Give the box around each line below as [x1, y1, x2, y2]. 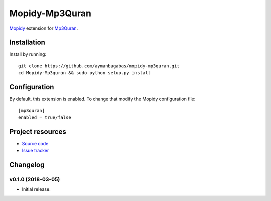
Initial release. [22, 186, 51, 192]
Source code [22, 140, 49, 146]
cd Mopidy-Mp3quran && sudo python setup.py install [18, 70, 151, 76]
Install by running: [9, 51, 47, 57]
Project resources [9, 127, 66, 136]
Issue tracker [22, 148, 49, 154]
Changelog [9, 161, 45, 169]
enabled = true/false [18, 114, 71, 120]
